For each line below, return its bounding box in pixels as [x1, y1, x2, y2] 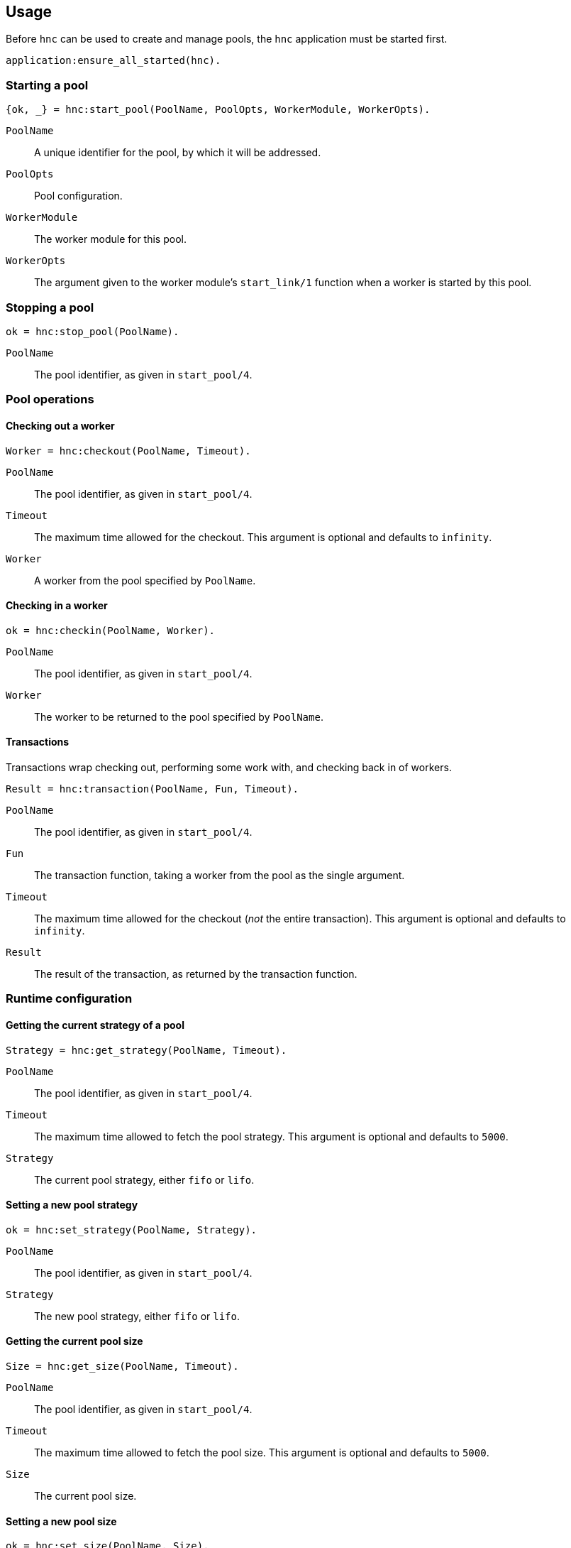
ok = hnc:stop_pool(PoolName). [6, 325, 179, 337]
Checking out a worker [6, 419, 115, 432]
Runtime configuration [6, 991, 133, 1006]
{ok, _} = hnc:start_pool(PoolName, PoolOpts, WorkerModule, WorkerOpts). [6, 104, 431, 116]
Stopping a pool [6, 300, 94, 315]
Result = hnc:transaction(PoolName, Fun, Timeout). [6, 783, 299, 795]
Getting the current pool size [6, 1335, 143, 1348]
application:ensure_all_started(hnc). [6, 55, 221, 67]
